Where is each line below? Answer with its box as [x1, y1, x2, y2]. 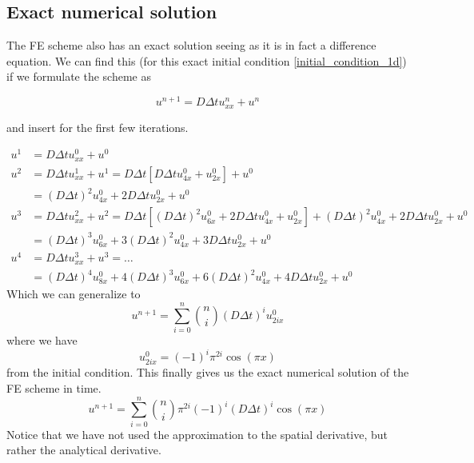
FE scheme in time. [6, 379, 102, 396]
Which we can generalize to [6, 285, 141, 302]
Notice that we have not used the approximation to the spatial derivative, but [6, 425, 388, 442]
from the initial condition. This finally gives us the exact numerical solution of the [6, 364, 409, 381]
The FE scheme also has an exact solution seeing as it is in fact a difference [6, 37, 376, 54]
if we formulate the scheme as [6, 68, 151, 85]
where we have [6, 332, 78, 349]
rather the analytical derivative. [6, 441, 161, 458]
